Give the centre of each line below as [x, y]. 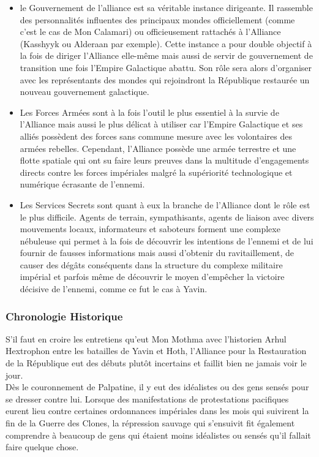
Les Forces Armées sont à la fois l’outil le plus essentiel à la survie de [149, 112]
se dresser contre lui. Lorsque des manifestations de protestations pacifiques [147, 398]
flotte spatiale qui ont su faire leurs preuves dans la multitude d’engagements [164, 160]
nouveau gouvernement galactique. [84, 92]
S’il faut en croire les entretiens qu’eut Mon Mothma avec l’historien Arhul [146, 338]
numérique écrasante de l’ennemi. [82, 184]
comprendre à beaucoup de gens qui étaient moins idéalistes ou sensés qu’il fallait [158, 435]
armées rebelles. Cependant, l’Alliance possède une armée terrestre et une [158, 148]
